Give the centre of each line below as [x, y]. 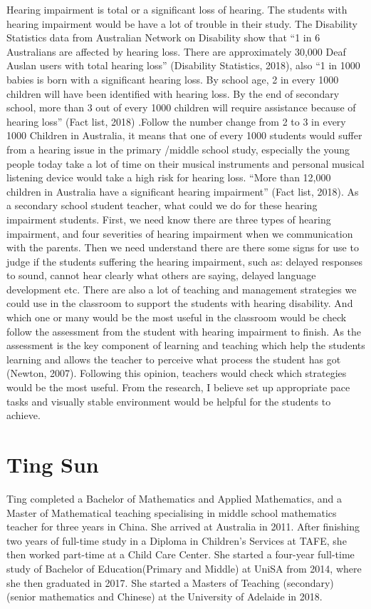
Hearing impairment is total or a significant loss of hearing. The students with [177, 9]
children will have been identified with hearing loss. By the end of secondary [173, 93]
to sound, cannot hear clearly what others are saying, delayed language [161, 275]
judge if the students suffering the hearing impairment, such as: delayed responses [185, 261]
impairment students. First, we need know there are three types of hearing [169, 219]
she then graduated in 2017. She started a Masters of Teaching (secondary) [170, 582]
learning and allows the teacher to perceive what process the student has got [174, 359]
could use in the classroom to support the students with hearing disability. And [180, 303]
